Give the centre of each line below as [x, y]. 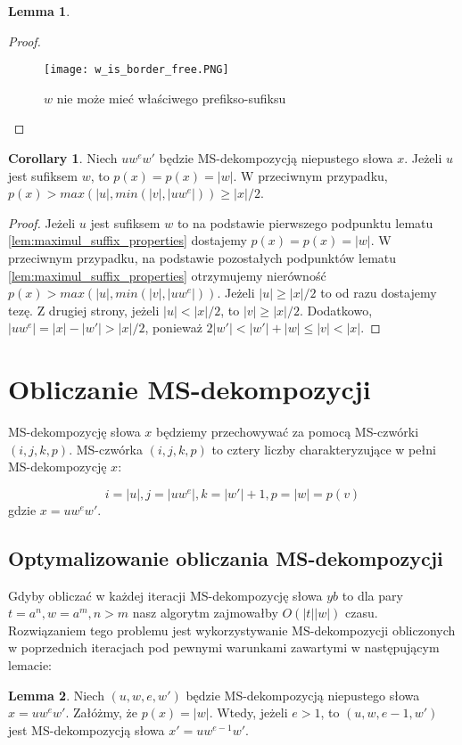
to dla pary [372, 595]
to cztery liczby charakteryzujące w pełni [324, 449]
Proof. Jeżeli [42, 222]
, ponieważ [173, 327]
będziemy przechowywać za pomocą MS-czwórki [288, 432]
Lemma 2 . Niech [56, 695]
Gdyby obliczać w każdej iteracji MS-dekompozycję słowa [165, 595]
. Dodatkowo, [336, 310]
